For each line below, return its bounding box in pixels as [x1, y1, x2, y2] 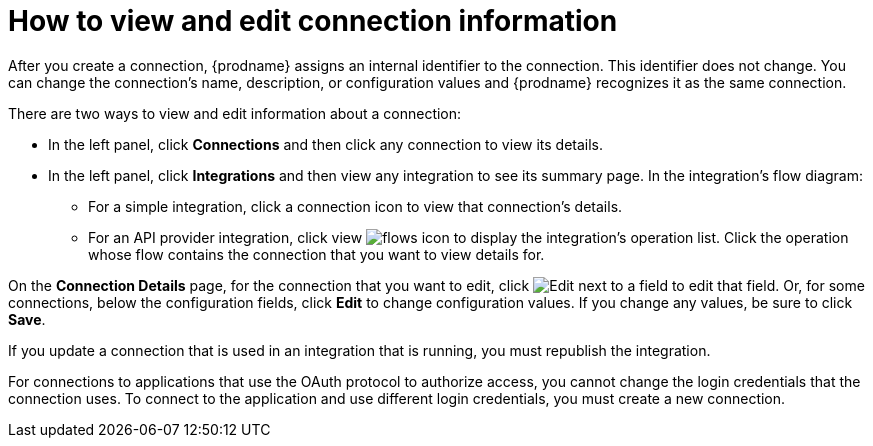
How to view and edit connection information [8, 4, 618, 38]
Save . [8, 310, 46, 328]
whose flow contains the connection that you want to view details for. [88, 245, 545, 263]
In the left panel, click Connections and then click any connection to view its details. [48, 135, 604, 153]
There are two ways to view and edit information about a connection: [8, 104, 462, 122]
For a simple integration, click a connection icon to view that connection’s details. [88, 197, 623, 215]
